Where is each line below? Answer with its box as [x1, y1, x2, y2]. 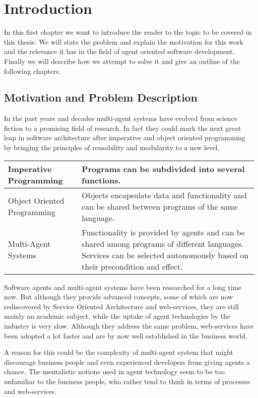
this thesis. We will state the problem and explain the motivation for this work [4, 36, 244, 47]
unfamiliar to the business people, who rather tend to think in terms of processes [4, 376, 250, 387]
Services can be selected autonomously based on [81, 249, 249, 261]
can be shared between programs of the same [81, 200, 238, 212]
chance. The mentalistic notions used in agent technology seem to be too [4, 366, 225, 377]
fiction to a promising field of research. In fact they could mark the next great [4, 122, 241, 133]
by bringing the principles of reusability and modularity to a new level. [4, 142, 220, 153]
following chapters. [4, 65, 61, 76]
